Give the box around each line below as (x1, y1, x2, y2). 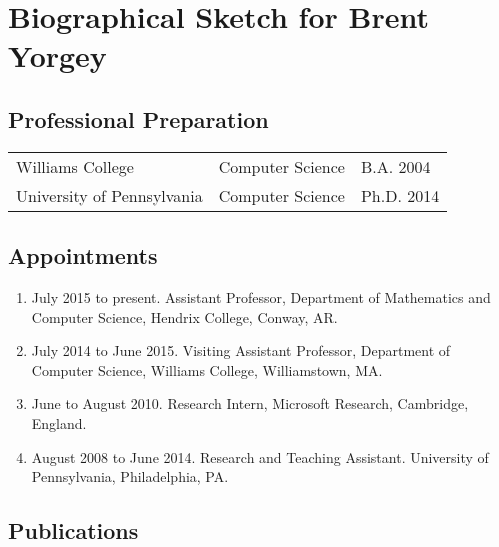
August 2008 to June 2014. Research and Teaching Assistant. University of (31, 446, 489, 467)
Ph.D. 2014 (360, 183, 440, 207)
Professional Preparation (8, 103, 269, 134)
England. (31, 412, 87, 433)
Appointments (8, 240, 158, 271)
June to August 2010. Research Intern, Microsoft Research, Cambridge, (31, 393, 469, 414)
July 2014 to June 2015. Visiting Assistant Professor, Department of (31, 340, 451, 361)
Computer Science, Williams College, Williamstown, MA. (31, 359, 383, 380)
